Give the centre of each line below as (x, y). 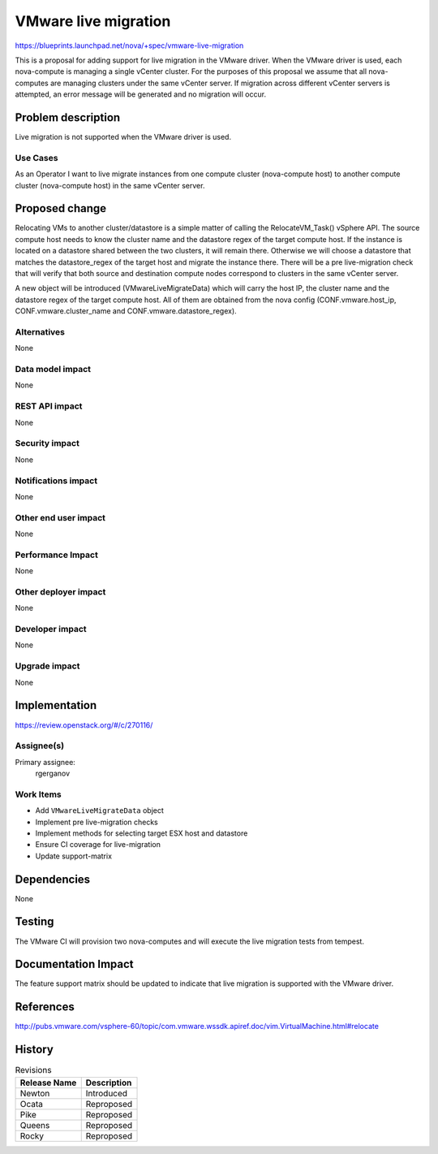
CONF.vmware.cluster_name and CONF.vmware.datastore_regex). (126, 311)
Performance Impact (57, 555)
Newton (35, 1093)
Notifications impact (56, 481)
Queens (35, 1125)
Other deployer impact (60, 591)
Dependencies (53, 879)
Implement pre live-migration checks (97, 822)
